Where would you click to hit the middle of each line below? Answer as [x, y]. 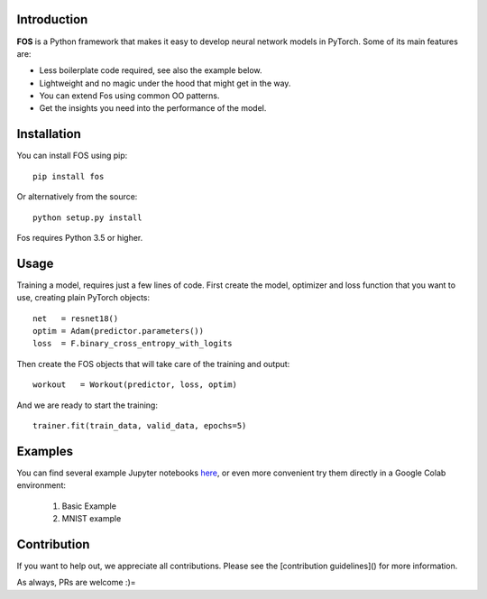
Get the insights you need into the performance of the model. [153, 108]
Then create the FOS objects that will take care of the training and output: [153, 364]
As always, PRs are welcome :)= [76, 583]
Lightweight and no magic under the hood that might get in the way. [165, 83]
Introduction [52, 19]
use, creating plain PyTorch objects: [83, 298]
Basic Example [89, 506]
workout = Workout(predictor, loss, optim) [135, 385]
